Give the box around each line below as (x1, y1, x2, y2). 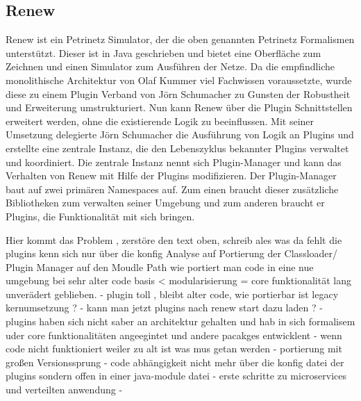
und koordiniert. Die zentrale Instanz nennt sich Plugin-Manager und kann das (6, 154, 342, 169)
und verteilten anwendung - (6, 382, 123, 397)
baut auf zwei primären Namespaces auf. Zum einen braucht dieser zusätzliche (6, 181, 339, 196)
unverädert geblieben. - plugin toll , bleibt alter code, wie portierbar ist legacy (6, 286, 339, 301)
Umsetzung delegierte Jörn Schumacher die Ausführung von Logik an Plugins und (6, 127, 354, 142)
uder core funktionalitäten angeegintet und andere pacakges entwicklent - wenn (6, 327, 342, 342)
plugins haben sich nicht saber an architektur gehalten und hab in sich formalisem (6, 314, 355, 329)
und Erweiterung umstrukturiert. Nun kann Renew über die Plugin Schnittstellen (6, 100, 353, 115)
